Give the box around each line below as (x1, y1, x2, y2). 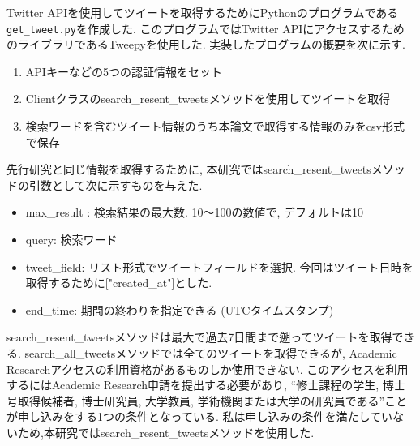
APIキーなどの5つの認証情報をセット (25, 62, 222, 79)
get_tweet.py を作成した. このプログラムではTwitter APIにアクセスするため (6, 19, 405, 36)
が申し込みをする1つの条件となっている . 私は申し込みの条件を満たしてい (6, 408, 393, 425)
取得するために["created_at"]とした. (25, 274, 212, 291)
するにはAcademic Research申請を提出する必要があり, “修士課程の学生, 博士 (6, 376, 405, 393)
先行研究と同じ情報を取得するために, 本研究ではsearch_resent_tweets (6, 161, 371, 178)
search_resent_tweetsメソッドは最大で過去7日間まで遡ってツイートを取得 (6, 328, 392, 345)
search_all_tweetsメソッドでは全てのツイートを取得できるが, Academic (24, 344, 397, 361)
